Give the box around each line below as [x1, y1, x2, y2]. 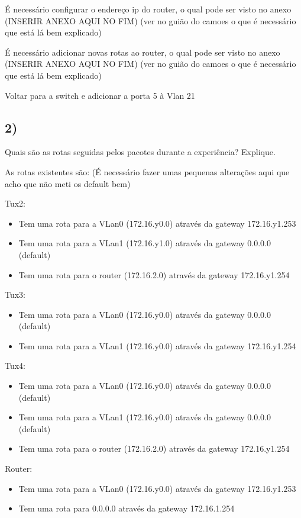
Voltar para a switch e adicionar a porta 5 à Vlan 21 [5, 89, 195, 101]
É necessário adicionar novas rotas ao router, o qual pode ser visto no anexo [5, 46, 280, 58]
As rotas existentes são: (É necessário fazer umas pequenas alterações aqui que [5, 165, 290, 178]
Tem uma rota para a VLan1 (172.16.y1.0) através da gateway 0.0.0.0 [18, 237, 271, 249]
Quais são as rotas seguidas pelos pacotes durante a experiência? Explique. [5, 146, 276, 158]
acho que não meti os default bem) [5, 177, 131, 189]
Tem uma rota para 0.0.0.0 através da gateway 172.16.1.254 [18, 502, 235, 514]
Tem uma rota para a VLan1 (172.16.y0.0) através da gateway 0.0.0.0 [18, 411, 271, 423]
